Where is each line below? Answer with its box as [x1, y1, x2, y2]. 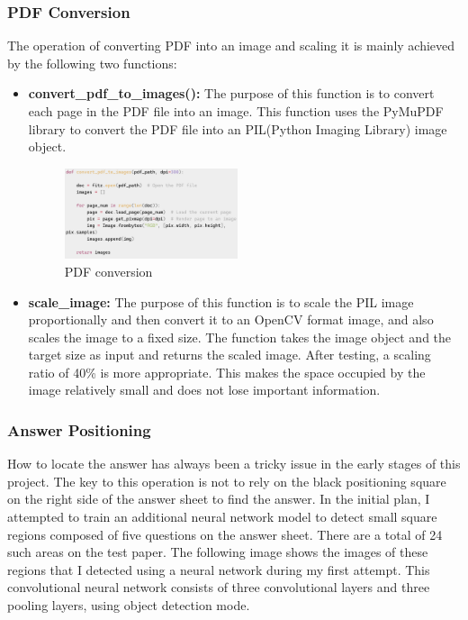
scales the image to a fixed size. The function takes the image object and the [28, 327, 452, 346]
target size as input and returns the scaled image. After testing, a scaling [28, 345, 431, 364]
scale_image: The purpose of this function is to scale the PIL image [28, 292, 414, 311]
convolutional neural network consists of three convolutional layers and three [7, 578, 430, 597]
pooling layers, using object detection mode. [7, 596, 250, 615]
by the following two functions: [7, 53, 177, 72]
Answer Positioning [7, 419, 151, 441]
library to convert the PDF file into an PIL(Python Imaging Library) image [28, 119, 447, 138]
